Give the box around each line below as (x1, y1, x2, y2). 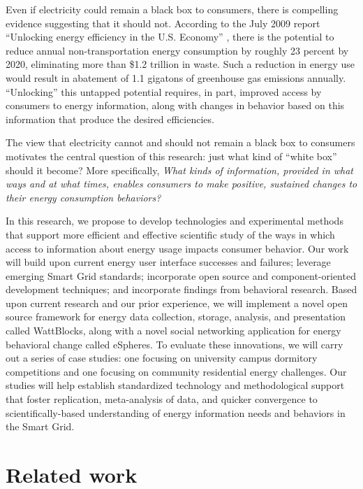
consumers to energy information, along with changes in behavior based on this (6, 98, 345, 113)
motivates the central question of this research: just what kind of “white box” (6, 148, 337, 163)
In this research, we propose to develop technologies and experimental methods (6, 213, 343, 228)
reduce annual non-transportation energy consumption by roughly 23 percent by (6, 43, 349, 57)
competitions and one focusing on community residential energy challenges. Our (6, 364, 347, 378)
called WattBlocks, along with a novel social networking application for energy (6, 323, 341, 338)
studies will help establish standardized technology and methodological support (6, 378, 345, 392)
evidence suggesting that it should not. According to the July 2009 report (6, 15, 320, 30)
